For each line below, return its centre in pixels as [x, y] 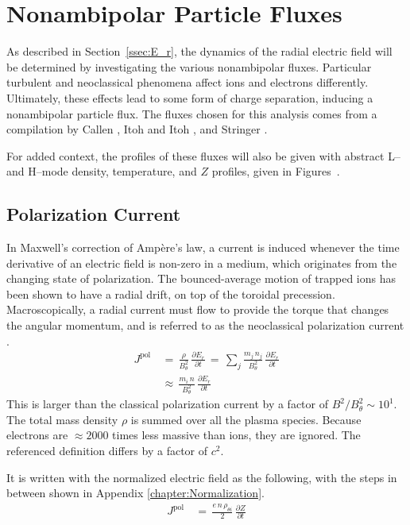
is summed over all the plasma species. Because [246, 419]
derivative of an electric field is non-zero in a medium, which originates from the [202, 262]
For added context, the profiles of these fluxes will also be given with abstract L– [203, 155]
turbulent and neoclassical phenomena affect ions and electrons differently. [188, 82]
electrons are [37, 435]
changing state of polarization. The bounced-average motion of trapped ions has [201, 278]
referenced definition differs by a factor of [107, 451]
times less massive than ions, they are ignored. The [236, 435]
